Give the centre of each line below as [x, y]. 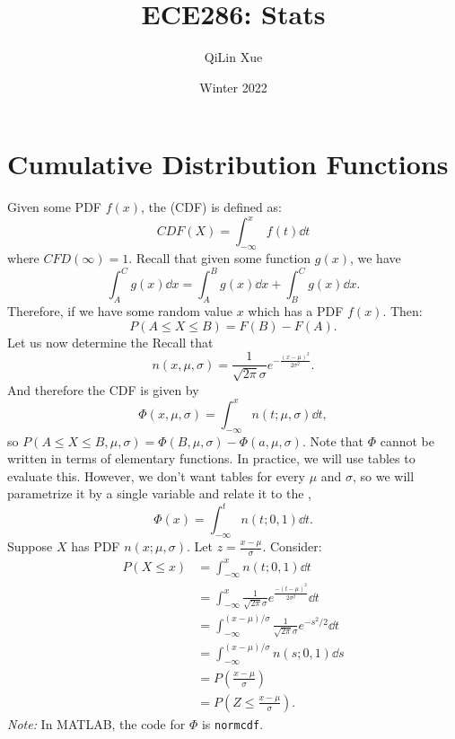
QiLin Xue [233, 57]
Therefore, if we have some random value [120, 311]
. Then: [402, 311]
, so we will [383, 475]
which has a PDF [296, 311]
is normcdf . [232, 723]
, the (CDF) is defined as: [211, 207]
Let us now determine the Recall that [110, 342]
